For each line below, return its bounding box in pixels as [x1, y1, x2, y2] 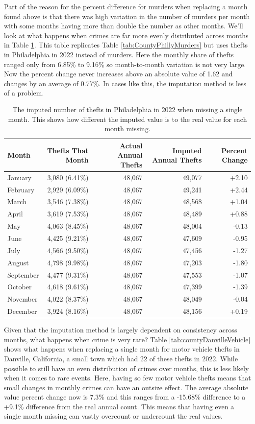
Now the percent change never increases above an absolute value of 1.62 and [4, 69, 233, 79]
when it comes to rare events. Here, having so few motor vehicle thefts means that [4, 373, 251, 383]
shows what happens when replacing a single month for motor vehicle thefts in [4, 344, 240, 354]
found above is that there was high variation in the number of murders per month [4, 11, 250, 21]
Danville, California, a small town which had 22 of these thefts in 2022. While [4, 353, 238, 363]
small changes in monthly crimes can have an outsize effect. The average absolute [4, 382, 249, 392]
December [7, 306, 37, 316]
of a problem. [4, 88, 44, 98]
